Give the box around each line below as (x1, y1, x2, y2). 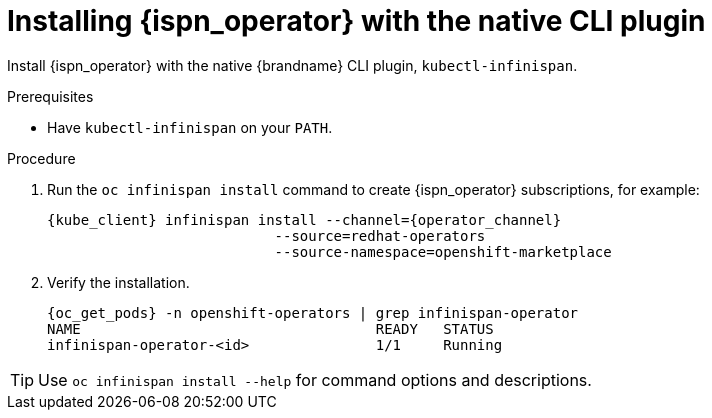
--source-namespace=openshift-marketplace (274, 243, 612, 260)
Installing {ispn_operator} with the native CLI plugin (7, 4, 706, 38)
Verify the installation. (47, 273, 190, 291)
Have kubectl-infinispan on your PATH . (47, 118, 333, 136)
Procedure (7, 149, 76, 167)
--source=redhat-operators (274, 227, 486, 244)
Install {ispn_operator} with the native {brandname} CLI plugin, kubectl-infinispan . (7, 56, 578, 74)
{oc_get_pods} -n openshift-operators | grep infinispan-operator (47, 304, 579, 321)
